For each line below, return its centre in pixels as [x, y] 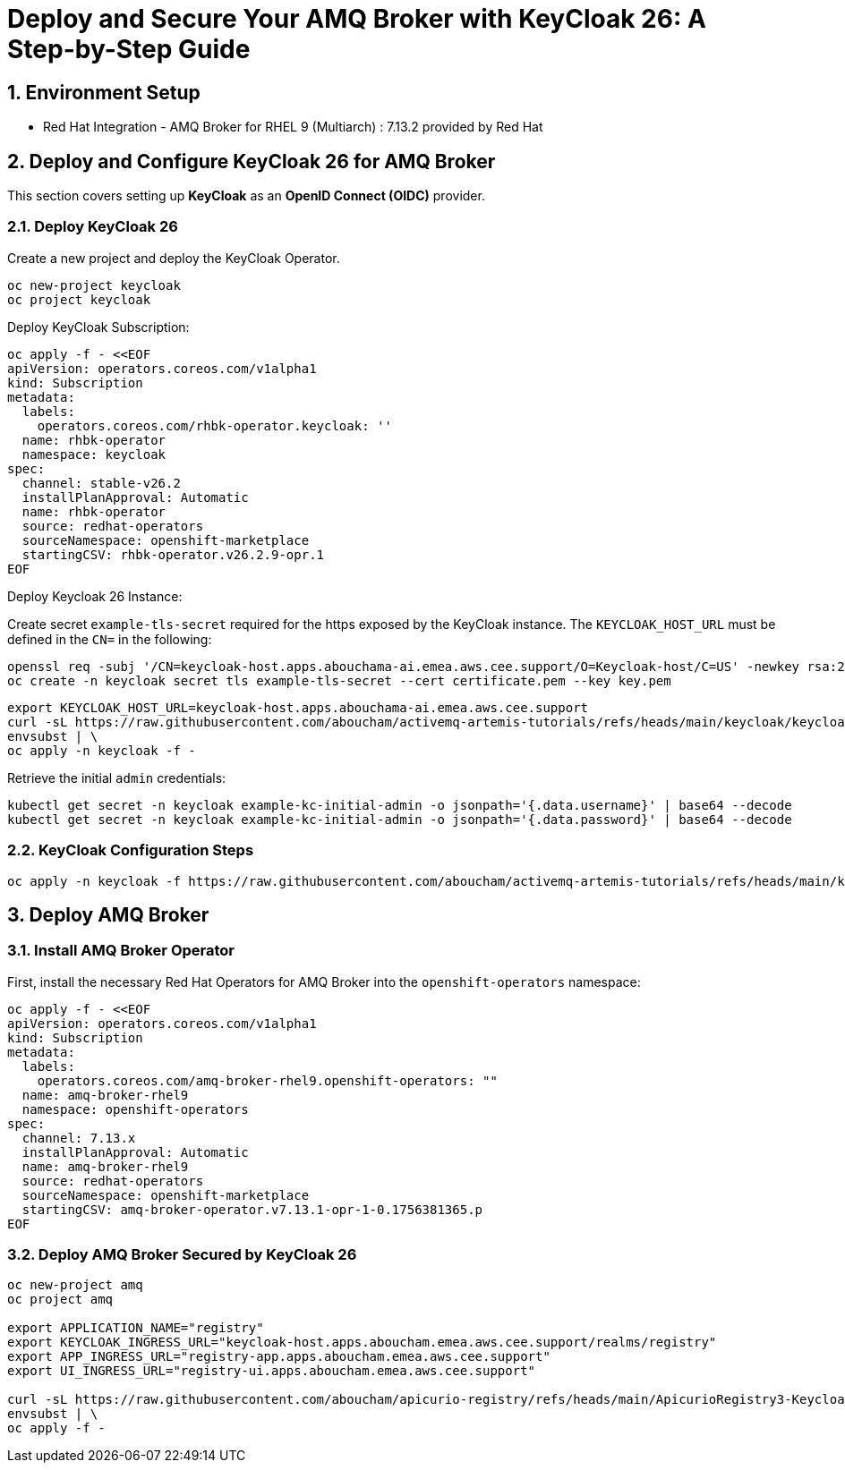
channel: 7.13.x [79, 1138]
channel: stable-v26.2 [101, 483]
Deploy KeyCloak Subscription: [98, 327]
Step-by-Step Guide [129, 49]
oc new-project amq [75, 1285]
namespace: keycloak [94, 454]
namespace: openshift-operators [135, 1109]
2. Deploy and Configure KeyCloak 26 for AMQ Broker [252, 161]
